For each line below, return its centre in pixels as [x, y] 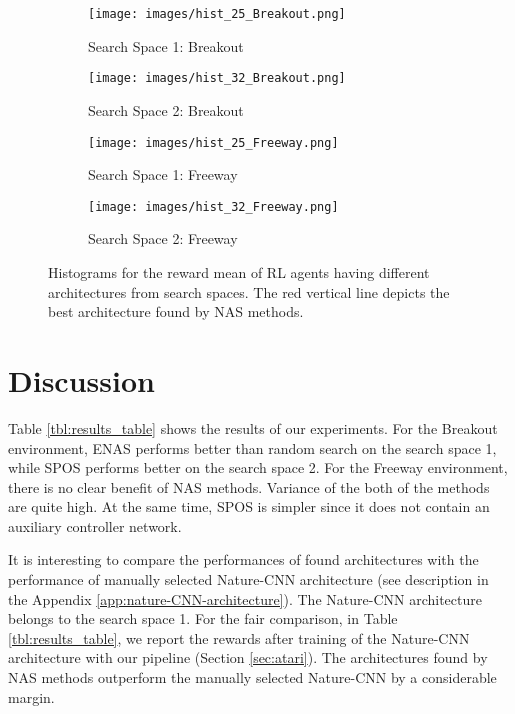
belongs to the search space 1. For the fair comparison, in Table [203, 618]
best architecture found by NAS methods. [176, 311]
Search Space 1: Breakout [166, 45]
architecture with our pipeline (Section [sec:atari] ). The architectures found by [248, 657]
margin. [31, 696]
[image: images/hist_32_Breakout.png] [217, 78]
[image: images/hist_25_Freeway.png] [213, 142]
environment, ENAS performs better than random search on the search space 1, [252, 447]
